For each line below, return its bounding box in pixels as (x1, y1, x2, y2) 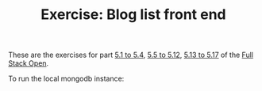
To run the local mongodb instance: (8, 74, 125, 84)
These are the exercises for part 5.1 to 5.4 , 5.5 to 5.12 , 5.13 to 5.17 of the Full (8, 50, 254, 60)
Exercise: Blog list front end (40, 6, 226, 24)
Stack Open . (8, 59, 49, 68)
